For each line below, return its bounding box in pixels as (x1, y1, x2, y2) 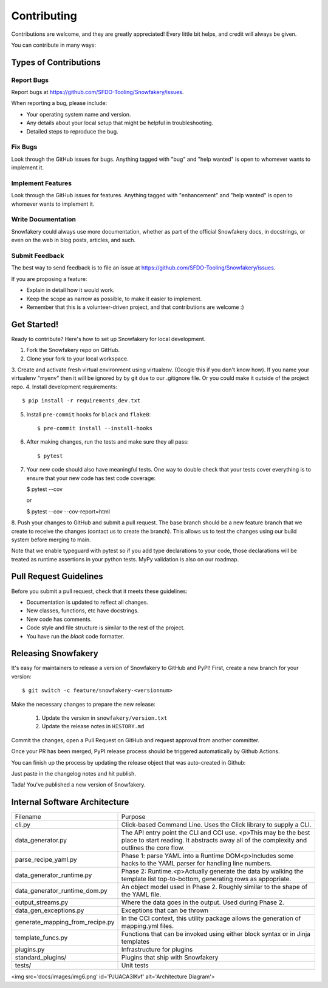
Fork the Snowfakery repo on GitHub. (26, 347, 120, 354)
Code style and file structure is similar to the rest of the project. (26, 624, 185, 631)
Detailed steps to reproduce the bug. (26, 127, 118, 135)
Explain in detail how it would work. (26, 286, 115, 294)
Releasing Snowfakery (11, 648, 98, 658)
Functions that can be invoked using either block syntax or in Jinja (121, 930, 311, 938)
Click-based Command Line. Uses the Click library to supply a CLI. (121, 821, 312, 829)
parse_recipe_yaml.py (15, 856, 77, 864)
